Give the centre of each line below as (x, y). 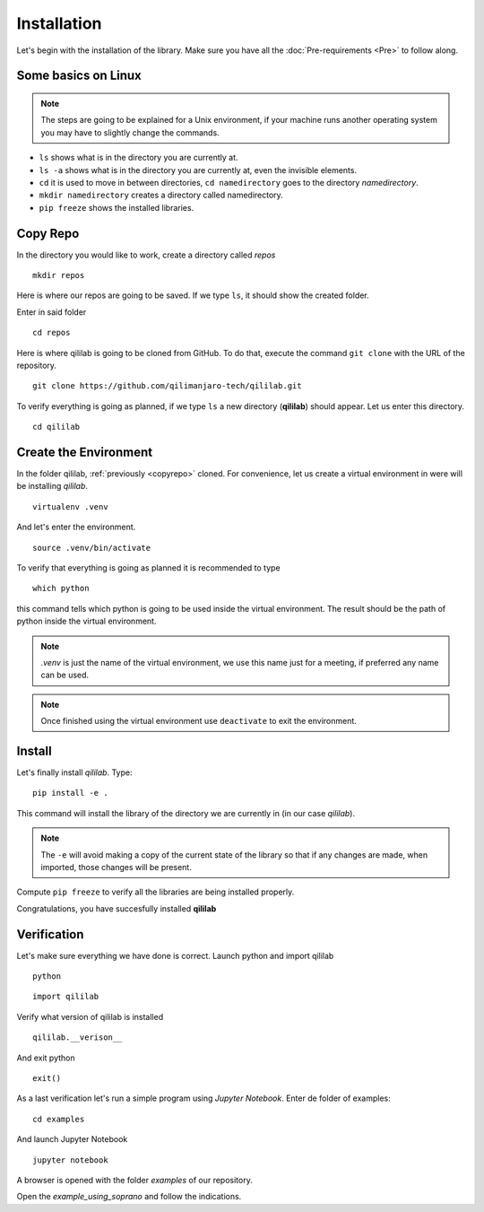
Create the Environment (84, 452)
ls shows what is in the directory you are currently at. (138, 158)
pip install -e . (70, 793)
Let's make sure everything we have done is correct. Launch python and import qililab (175, 955)
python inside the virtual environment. (86, 621)
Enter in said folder (52, 312)
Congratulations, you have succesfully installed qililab (117, 908)
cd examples (59, 1119)
